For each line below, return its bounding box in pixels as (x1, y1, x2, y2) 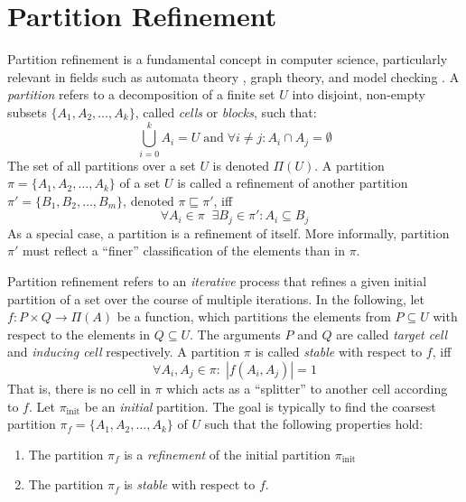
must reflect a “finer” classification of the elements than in (23, 241, 345, 260)
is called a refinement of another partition (177, 173, 408, 192)
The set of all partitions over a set (7, 155, 196, 174)
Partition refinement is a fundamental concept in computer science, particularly (7, 50, 448, 69)
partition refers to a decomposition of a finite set (7, 85, 275, 104)
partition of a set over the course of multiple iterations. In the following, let (7, 289, 424, 308)
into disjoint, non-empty (292, 85, 425, 104)
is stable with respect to (124, 475, 256, 494)
